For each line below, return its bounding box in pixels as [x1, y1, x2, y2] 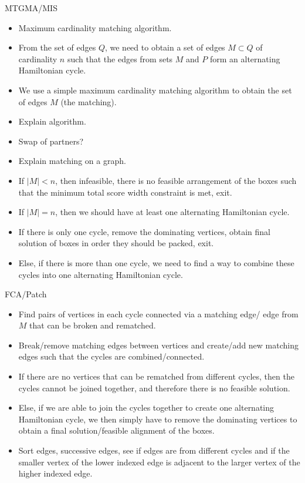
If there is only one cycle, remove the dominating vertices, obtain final [18, 225, 270, 237]
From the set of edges [18, 41, 96, 53]
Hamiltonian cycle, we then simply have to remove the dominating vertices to [18, 412, 297, 425]
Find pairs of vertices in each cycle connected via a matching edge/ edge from [18, 307, 299, 320]
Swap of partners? [18, 135, 84, 147]
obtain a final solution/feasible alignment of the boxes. [18, 424, 215, 437]
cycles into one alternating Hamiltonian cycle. [18, 268, 183, 280]
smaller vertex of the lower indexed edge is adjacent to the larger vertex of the [18, 455, 300, 468]
